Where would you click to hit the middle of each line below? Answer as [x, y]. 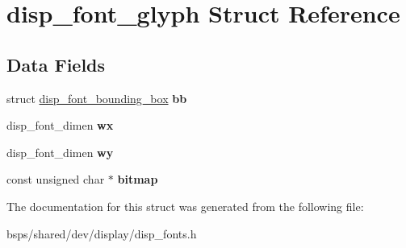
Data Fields [56, 64]
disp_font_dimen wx [60, 125]
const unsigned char [56, 179]
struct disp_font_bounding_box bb [97, 98]
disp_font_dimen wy [60, 152]
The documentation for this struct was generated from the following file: [185, 206]
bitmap [138, 179]
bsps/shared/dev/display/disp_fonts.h [102, 233]
